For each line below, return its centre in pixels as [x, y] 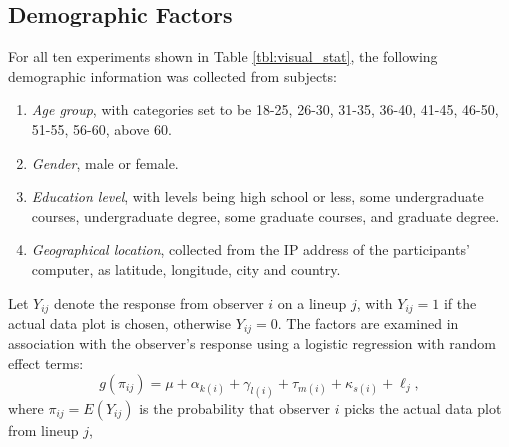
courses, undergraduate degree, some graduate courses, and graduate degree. [265, 215]
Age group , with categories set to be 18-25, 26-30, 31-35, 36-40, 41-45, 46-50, [265, 109]
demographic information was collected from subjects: [172, 75]
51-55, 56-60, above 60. [101, 128]
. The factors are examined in [368, 323]
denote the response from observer [159, 302]
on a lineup [312, 302]
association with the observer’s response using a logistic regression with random [252, 343]
